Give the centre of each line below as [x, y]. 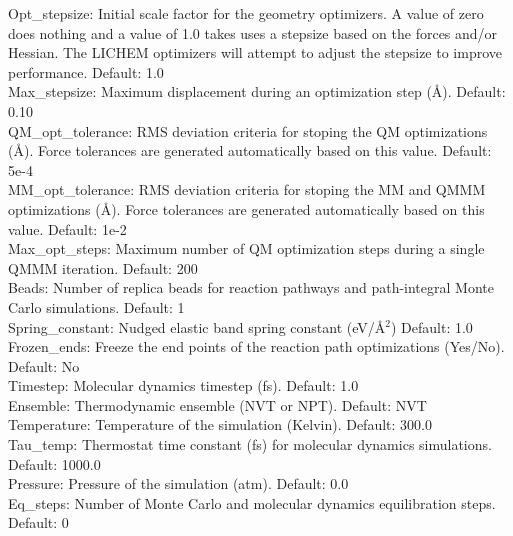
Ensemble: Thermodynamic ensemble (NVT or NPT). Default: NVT [217, 404]
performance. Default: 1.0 [86, 71]
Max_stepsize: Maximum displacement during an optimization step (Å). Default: [257, 91]
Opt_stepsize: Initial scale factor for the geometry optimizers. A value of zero [246, 13]
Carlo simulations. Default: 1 [96, 306]
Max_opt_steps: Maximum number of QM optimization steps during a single [246, 248]
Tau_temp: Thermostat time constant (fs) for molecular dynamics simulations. [250, 444]
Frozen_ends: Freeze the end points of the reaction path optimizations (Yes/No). [256, 346]
